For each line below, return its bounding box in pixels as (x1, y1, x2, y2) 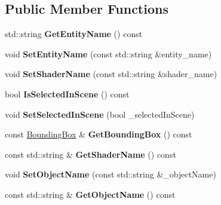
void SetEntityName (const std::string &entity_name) (5, 47, 212, 60)
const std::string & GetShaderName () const (5, 148, 176, 160)
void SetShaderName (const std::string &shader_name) (5, 68, 217, 80)
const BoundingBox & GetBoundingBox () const (5, 128, 192, 140)
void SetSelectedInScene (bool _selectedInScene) (5, 108, 195, 120)
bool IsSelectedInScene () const (5, 87, 130, 100)
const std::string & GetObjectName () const (5, 188, 176, 200)
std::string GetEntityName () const (5, 27, 143, 40)
